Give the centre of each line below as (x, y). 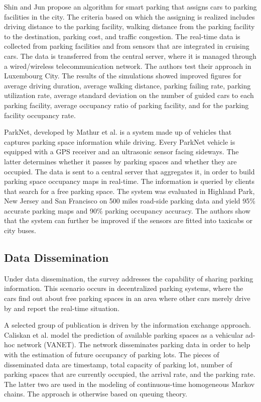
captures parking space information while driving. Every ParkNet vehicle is (120, 141)
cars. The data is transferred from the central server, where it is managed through (130, 56)
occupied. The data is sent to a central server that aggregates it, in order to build (129, 171)
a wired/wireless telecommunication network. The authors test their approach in (128, 66)
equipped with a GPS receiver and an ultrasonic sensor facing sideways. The (121, 152)
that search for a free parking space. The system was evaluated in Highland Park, (129, 191)
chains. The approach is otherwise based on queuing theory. (96, 394)
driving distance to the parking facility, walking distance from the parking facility (129, 26)
